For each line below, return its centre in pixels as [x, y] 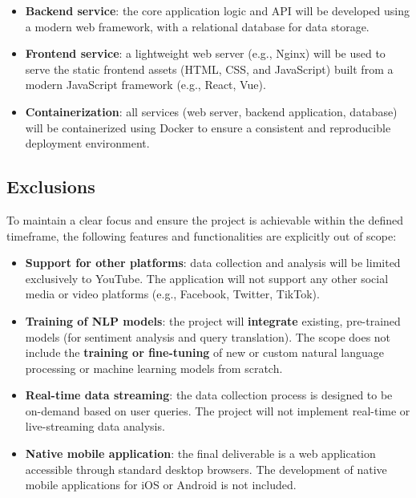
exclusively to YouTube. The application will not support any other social [207, 278]
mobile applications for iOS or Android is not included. [161, 485]
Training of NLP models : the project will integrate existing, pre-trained [213, 320]
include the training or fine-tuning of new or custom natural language [204, 352]
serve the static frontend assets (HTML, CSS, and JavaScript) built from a [209, 69]
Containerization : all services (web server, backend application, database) [211, 111]
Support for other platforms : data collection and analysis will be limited [213, 263]
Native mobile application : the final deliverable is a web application [200, 453]
